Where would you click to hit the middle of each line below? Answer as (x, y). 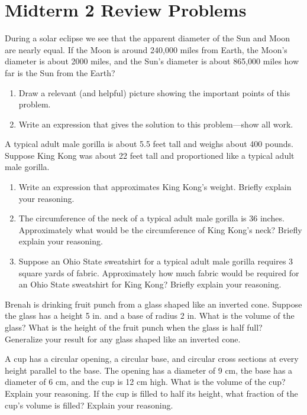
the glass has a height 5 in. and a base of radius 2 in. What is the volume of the (150, 316)
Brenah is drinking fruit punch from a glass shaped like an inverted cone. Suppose (153, 304)
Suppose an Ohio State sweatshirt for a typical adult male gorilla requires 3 (156, 261)
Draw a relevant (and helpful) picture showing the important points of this (154, 92)
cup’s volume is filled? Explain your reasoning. (89, 405)
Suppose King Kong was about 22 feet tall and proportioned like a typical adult (150, 155)
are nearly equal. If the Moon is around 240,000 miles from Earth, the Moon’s (146, 49)
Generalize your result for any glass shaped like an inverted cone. (123, 339)
